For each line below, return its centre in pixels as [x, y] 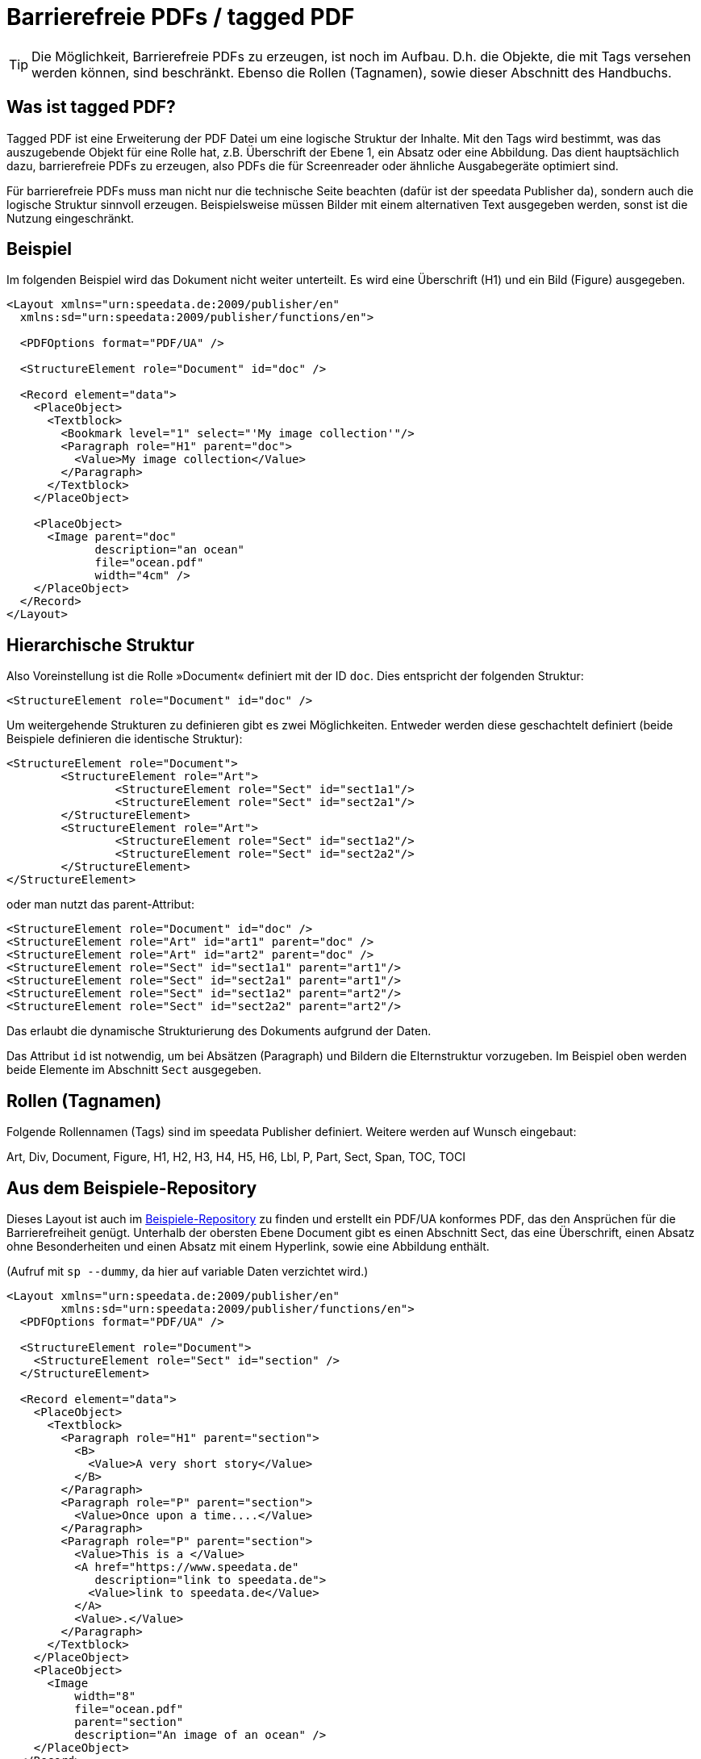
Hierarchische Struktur [100, 645]
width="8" [105, 1696]
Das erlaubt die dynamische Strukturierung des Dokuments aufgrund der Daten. [219, 1031]
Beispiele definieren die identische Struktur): [125, 739]
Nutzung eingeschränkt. [71, 218]
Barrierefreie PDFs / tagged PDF [181, 17]
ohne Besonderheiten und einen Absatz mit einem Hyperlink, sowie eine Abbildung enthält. [248, 1246]
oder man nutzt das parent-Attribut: [100, 905]
